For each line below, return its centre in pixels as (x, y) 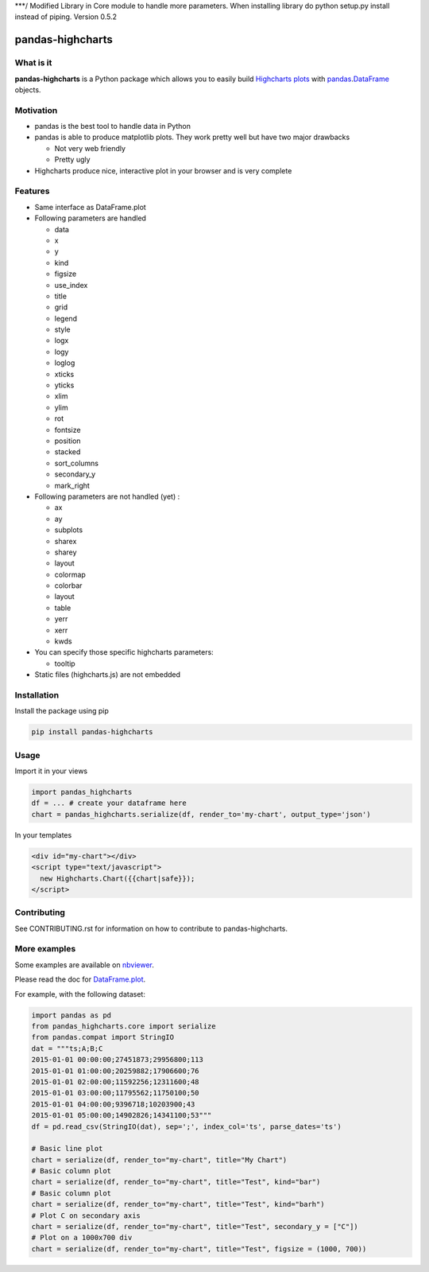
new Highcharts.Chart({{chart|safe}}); (118, 878)
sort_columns (77, 463)
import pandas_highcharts (82, 792)
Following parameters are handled (91, 218)
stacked (68, 452)
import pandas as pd (71, 1015)
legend (66, 318)
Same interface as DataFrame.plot (90, 207)
